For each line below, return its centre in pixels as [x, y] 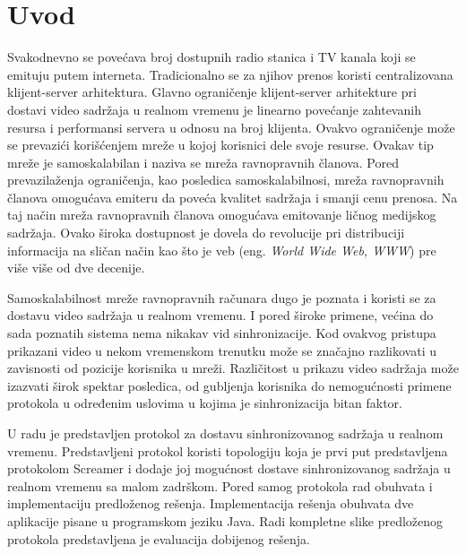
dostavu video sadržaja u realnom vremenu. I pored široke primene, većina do [220, 315]
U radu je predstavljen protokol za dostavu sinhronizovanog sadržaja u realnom [225, 433]
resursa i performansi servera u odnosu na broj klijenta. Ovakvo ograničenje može [231, 127]
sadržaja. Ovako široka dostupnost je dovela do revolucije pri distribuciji [206, 233]
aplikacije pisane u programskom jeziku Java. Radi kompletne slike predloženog [225, 520]
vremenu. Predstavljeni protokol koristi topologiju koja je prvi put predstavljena [228, 450]
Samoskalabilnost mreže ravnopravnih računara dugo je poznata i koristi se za [222, 297]
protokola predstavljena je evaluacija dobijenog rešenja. [159, 538]
